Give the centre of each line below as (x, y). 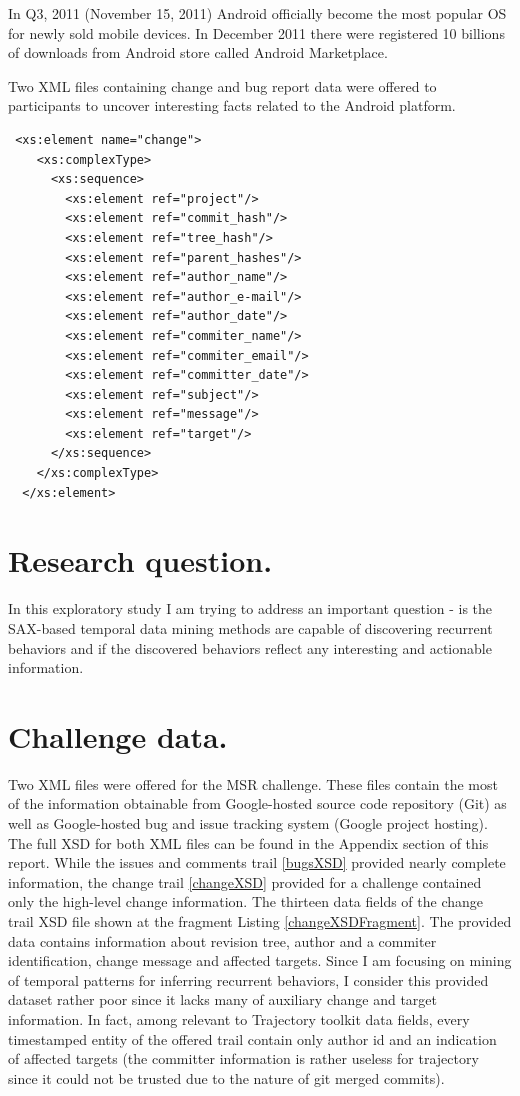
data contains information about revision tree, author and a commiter (222, 940)
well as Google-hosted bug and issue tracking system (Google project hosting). (248, 823)
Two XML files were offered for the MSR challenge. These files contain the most (253, 783)
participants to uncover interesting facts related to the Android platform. (232, 105)
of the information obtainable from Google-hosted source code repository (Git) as (257, 803)
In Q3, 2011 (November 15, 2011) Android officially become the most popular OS (257, 13)
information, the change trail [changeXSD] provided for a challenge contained (245, 881)
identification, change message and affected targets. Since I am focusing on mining (260, 960)
